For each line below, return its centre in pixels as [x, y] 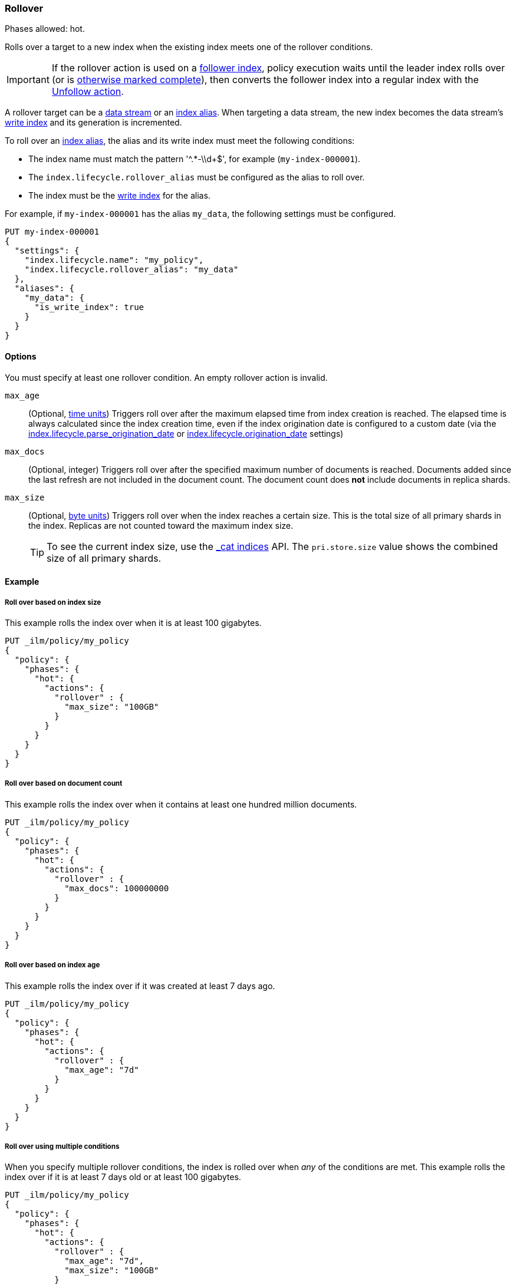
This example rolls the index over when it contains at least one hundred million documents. [181, 804]
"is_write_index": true [89, 307]
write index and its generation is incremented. [93, 123]
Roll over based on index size [53, 602]
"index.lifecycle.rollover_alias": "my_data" [132, 270]
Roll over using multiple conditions [62, 1146]
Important [28, 80]
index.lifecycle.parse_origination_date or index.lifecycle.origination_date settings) [186, 433]
